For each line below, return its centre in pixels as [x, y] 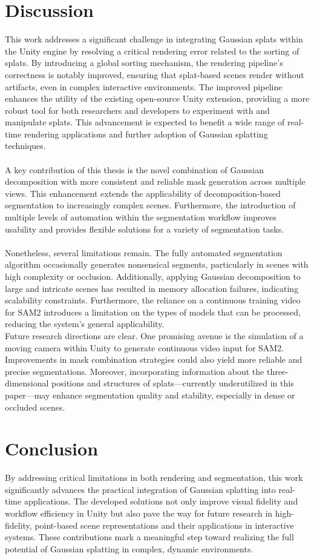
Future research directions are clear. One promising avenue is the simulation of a [154, 335]
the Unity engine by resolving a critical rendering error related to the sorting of [152, 51]
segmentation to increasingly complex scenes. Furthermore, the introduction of [150, 205]
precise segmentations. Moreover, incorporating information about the [135, 371]
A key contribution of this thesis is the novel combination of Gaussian [134, 169]
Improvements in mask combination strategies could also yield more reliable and [154, 359]
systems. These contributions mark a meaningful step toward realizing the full [149, 537]
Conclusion [52, 448]
